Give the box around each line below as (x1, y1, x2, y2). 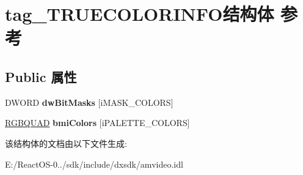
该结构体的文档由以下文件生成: (5, 136, 127, 149)
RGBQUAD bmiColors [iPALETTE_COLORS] (5, 116, 190, 129)
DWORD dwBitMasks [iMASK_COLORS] (5, 95, 173, 108)
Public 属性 (5, 67, 77, 86)
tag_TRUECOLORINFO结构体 (5, 1, 274, 26)
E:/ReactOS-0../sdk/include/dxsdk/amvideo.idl (5, 157, 183, 170)
